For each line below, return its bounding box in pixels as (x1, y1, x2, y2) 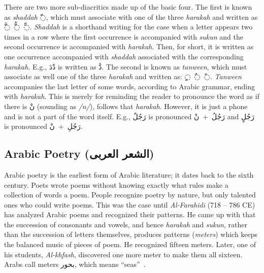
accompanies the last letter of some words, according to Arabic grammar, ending (4, 81, 255, 91)
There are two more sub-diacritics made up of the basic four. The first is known (4, 2, 252, 12)
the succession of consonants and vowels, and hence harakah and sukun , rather (4, 219, 247, 229)
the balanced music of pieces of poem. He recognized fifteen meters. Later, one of (4, 239, 256, 250)
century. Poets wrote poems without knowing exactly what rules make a (4, 179, 228, 190)
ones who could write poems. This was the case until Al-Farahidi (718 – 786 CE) (4, 199, 255, 210)
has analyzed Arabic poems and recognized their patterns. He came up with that (4, 209, 256, 220)
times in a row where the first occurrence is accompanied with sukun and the (4, 31, 244, 42)
